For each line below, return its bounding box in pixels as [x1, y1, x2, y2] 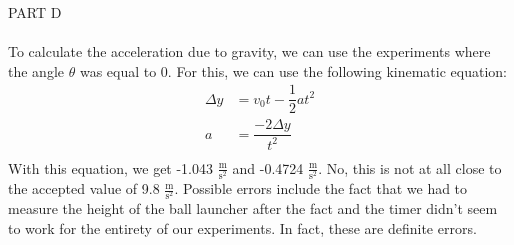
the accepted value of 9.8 [8, 178, 160, 199]
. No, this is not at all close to [318, 157, 502, 178]
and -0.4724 [232, 157, 304, 178]
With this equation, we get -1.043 [8, 157, 214, 178]
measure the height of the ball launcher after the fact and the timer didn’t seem [8, 198, 498, 219]
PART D [8, 2, 62, 22]
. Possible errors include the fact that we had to [174, 178, 468, 199]
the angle [8, 60, 64, 81]
